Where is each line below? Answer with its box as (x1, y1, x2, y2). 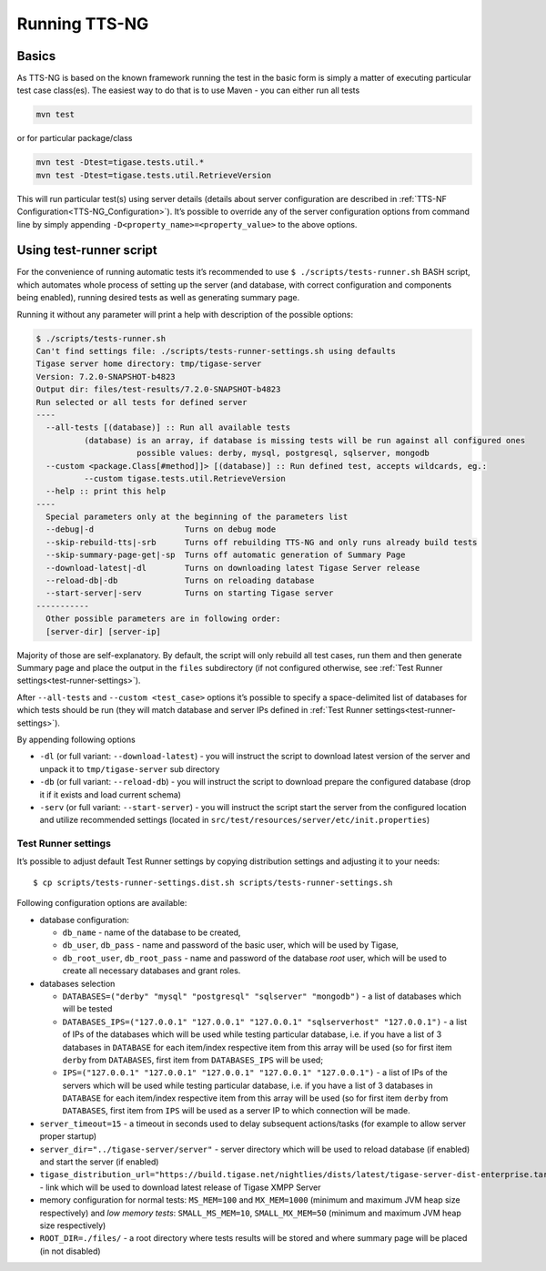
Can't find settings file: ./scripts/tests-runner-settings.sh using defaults (35, 346, 396, 357)
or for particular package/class (16, 133, 133, 144)
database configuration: (39, 914, 129, 925)
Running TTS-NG (16, 14, 149, 34)
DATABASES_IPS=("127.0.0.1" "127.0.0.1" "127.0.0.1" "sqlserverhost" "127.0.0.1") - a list (62, 1016, 468, 1027)
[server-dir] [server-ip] (45, 626, 161, 636)
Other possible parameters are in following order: (45, 614, 281, 624)
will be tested (62, 1003, 113, 1014)
